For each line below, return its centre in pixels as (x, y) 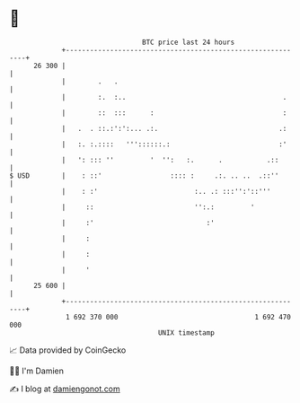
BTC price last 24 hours (189, 42)
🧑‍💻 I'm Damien (37, 371)
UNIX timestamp (186, 333)
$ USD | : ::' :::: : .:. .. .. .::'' (144, 175)
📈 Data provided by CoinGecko (68, 350)
